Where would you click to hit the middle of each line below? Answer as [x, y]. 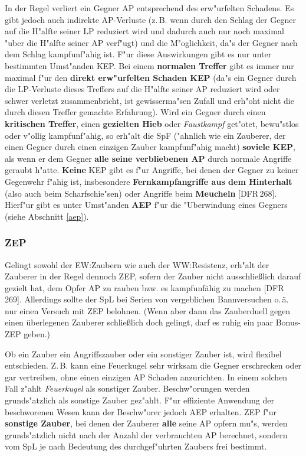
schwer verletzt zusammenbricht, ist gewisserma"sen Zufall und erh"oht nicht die [149, 100]
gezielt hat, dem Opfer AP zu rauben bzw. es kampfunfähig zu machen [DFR [144, 287]
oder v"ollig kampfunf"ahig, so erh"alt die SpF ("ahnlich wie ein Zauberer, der [145, 135]
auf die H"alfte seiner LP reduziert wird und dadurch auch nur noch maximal [144, 31]
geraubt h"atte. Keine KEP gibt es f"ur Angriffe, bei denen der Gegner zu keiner [152, 170]
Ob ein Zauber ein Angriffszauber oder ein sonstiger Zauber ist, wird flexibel [143, 354]
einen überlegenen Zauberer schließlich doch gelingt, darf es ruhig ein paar [139, 322]
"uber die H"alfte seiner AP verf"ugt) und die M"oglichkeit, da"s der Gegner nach [151, 42]
